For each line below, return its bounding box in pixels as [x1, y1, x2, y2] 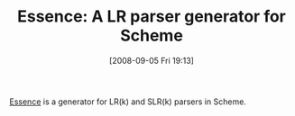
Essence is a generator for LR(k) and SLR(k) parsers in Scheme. [9, 96, 246, 107]
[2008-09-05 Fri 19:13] [109, 55, 194, 66]
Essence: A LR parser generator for [16, 6, 287, 27]
